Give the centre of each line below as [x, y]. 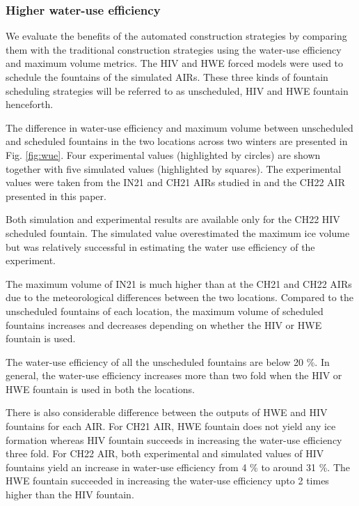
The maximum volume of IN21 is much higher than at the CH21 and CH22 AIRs [179, 283]
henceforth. [30, 104]
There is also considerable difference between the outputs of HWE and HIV [167, 412]
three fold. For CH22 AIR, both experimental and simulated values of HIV [165, 453]
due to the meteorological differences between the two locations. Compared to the [179, 297]
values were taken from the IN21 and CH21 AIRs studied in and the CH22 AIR [175, 182]
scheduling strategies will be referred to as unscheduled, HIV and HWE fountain [177, 90]
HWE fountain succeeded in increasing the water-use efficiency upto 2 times [167, 481]
